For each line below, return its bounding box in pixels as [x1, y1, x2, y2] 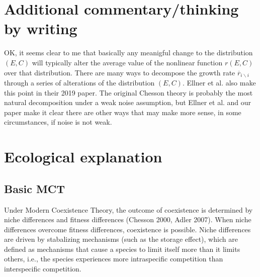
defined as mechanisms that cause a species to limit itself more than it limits [4, 243, 240, 254]
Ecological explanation [4, 146, 162, 167]
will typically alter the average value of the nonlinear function [32, 57, 223, 67]
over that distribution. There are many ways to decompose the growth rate [4, 67, 235, 77]
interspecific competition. [4, 263, 81, 274]
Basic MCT [4, 180, 65, 196]
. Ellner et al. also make [182, 77, 256, 87]
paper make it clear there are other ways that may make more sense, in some [4, 107, 241, 117]
